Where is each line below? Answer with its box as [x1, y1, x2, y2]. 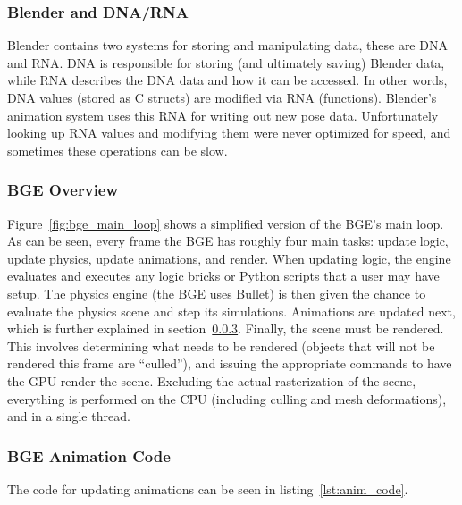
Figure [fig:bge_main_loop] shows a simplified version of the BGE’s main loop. [7, 214, 444, 232]
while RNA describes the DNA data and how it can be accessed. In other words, [7, 71, 448, 89]
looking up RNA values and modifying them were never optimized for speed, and [7, 123, 451, 142]
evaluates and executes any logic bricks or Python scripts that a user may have [7, 266, 440, 285]
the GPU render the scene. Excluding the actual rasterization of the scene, [7, 371, 416, 390]
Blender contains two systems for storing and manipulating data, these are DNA [7, 36, 448, 55]
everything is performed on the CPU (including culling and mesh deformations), [7, 389, 447, 408]
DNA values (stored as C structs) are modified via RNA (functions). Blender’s [7, 88, 437, 106]
